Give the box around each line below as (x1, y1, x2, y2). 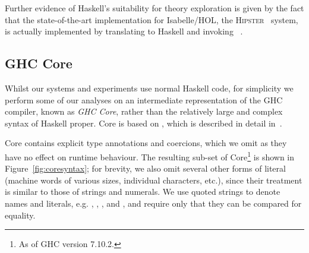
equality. (5, 208, 36, 221)
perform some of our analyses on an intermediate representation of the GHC (5, 93, 283, 106)
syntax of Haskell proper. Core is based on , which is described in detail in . (5, 116, 282, 129)
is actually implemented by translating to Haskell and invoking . (5, 25, 243, 37)
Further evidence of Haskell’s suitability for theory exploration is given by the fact (5, 2, 304, 14)
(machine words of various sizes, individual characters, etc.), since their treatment (5, 173, 302, 186)
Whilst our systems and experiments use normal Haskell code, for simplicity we (5, 81, 294, 94)
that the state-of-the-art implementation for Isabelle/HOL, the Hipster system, (5, 13, 298, 26)
